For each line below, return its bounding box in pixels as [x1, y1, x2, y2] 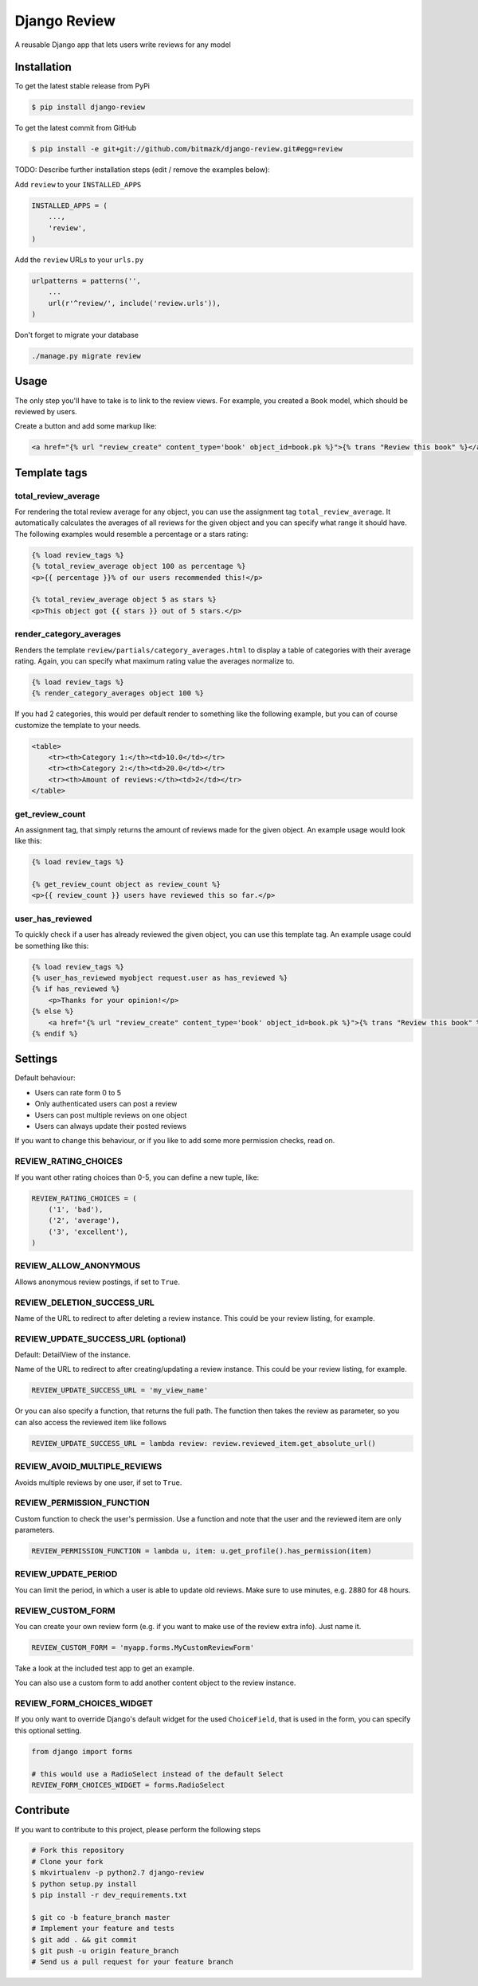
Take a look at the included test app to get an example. [14, 1663, 195, 1673]
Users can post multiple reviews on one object [34, 1110, 187, 1119]
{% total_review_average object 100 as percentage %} [31, 562, 246, 571]
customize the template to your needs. [14, 720, 141, 730]
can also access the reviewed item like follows [14, 1417, 167, 1427]
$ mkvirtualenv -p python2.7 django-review [31, 1868, 205, 1878]
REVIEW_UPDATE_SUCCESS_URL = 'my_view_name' [31, 1386, 209, 1395]
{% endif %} [31, 1028, 79, 1038]
